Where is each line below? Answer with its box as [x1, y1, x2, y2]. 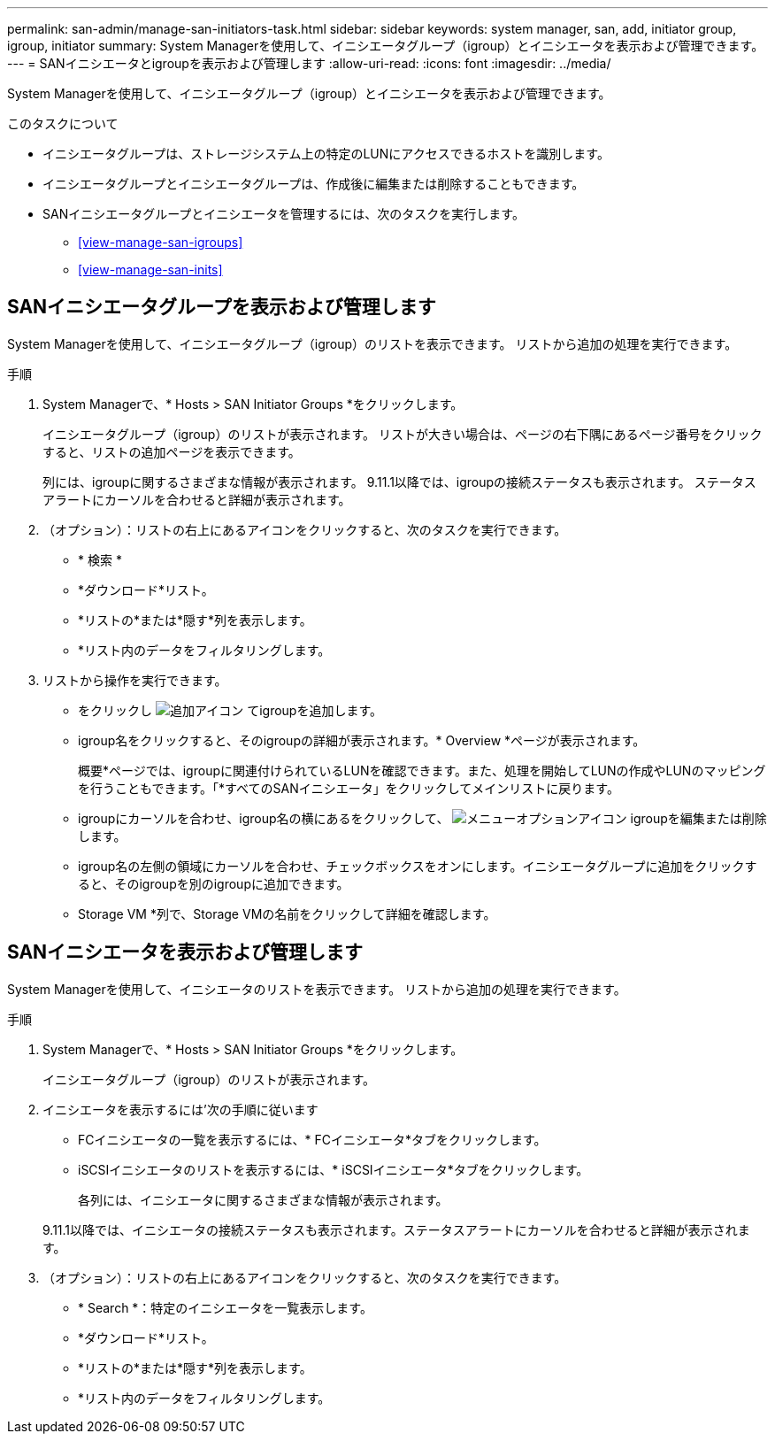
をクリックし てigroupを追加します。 [78, 702, 383, 718]
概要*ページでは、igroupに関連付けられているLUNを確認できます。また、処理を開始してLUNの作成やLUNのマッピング [78, 762, 766, 778]
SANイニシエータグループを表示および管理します [7, 296, 436, 319]
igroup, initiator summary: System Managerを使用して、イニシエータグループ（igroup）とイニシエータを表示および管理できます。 [7, 38, 764, 53]
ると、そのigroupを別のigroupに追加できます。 [78, 875, 349, 891]
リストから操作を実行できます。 [42, 672, 227, 688]
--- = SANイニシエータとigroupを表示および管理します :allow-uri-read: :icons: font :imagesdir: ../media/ [7, 56, 611, 71]
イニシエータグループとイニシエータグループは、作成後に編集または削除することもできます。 [42, 176, 585, 191]
